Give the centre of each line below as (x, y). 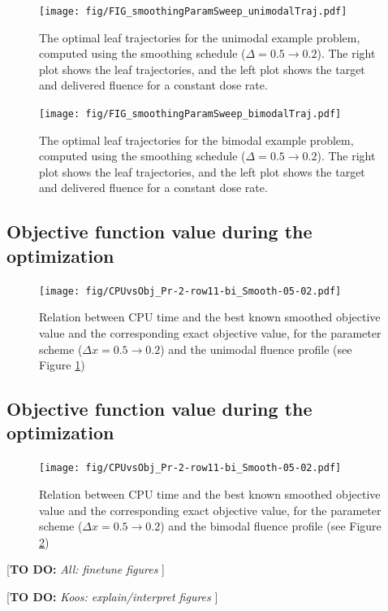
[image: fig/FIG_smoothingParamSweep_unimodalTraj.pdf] (193, 11)
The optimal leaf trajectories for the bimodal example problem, (196, 140)
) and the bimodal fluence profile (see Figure (271, 526)
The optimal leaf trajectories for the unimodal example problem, (200, 37)
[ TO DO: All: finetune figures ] (86, 569)
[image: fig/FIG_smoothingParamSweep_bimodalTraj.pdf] (190, 114)
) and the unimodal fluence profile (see (256, 349)
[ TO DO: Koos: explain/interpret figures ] (112, 596)
